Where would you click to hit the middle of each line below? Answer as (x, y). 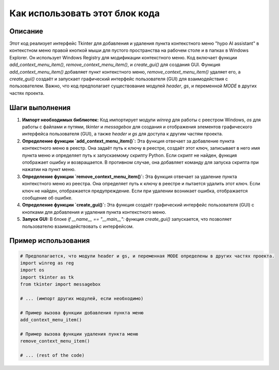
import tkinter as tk (47, 277)
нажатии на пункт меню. (49, 170)
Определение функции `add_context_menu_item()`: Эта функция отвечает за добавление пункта (128, 141)
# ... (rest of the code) (52, 356)
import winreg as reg (47, 263)
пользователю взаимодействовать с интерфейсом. (78, 226)
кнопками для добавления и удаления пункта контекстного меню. (94, 212)
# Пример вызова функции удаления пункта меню (79, 334)
